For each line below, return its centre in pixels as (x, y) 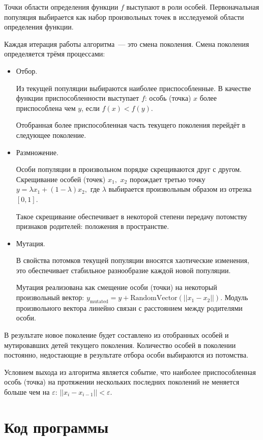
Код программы (56, 427)
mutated (99, 301)
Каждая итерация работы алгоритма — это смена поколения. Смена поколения (127, 43)
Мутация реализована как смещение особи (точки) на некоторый (116, 287)
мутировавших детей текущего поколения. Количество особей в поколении (120, 345)
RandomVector (154, 298)
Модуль (236, 297)
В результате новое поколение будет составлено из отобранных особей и (116, 335)
